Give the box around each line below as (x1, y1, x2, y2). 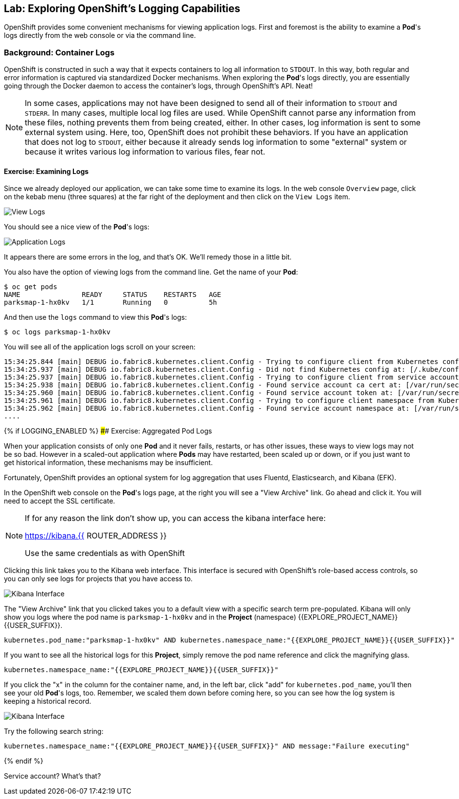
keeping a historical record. (4, 697, 91, 706)
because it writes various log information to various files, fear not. (25, 147, 265, 157)
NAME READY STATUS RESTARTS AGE (4, 291, 221, 299)
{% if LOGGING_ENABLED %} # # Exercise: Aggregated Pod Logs (4, 427, 212, 435)
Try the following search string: (4, 727, 104, 736)
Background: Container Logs (4, 47, 115, 57)
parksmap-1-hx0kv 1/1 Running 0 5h (4, 298, 217, 307)
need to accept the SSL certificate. (4, 497, 115, 505)
